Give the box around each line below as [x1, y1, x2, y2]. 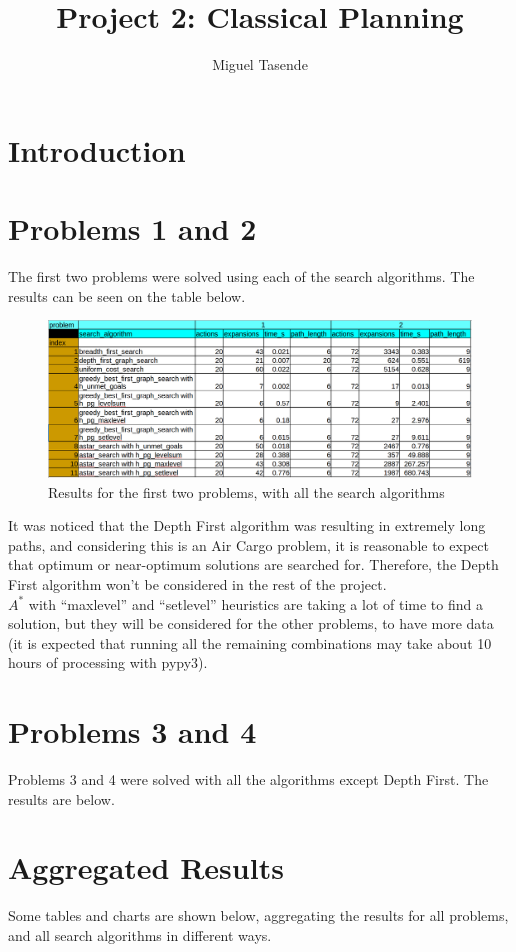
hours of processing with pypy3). [8, 652, 208, 673]
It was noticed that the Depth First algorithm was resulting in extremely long [8, 515, 486, 536]
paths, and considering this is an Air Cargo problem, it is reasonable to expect [8, 534, 489, 555]
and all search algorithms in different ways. [8, 924, 272, 945]
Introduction [8, 129, 186, 170]
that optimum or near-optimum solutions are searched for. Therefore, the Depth [8, 554, 499, 575]
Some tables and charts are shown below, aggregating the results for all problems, [8, 905, 509, 926]
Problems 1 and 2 [8, 208, 257, 249]
